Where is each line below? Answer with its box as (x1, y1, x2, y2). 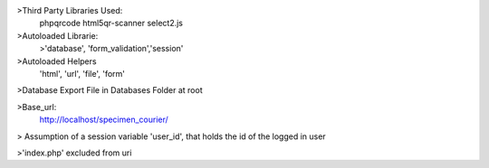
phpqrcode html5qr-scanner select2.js (39, 18, 183, 29)
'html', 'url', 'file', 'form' (39, 68, 126, 79)
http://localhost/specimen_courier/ (39, 114, 169, 126)
